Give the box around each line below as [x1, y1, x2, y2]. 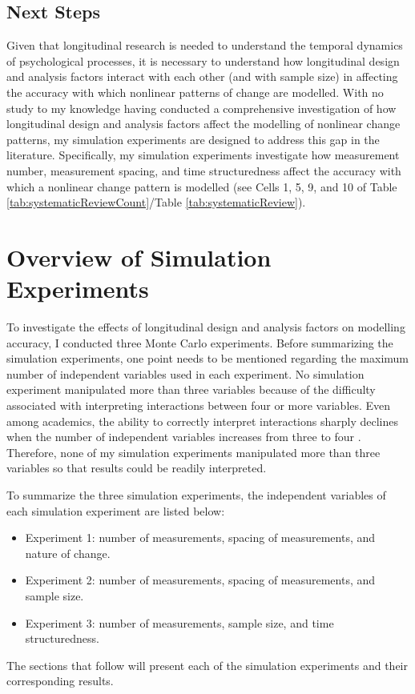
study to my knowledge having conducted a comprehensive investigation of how [6, 99, 397, 116]
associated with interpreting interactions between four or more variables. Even [6, 397, 391, 414]
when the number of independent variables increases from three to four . [6, 428, 361, 445]
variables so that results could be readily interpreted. [6, 459, 267, 476]
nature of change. [25, 544, 111, 561]
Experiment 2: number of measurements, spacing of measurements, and [25, 572, 376, 588]
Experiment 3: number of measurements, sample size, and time [25, 614, 334, 631]
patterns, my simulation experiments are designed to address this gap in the [6, 130, 380, 147]
